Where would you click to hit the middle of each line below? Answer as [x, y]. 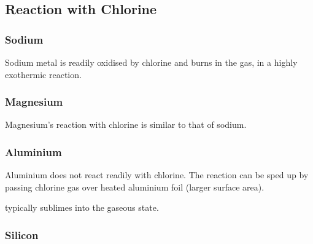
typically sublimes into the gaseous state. [82, 207]
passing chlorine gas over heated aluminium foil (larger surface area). [135, 187]
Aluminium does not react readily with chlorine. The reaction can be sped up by [157, 175]
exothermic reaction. [43, 74]
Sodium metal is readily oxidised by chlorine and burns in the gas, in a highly [151, 62]
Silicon [22, 234]
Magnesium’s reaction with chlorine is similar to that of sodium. [126, 124]
